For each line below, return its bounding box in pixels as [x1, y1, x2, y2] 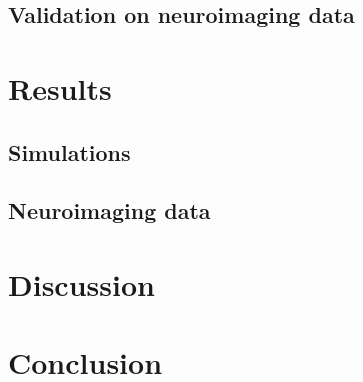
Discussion [8, 263, 155, 304]
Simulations [8, 136, 131, 167]
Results [8, 67, 112, 108]
